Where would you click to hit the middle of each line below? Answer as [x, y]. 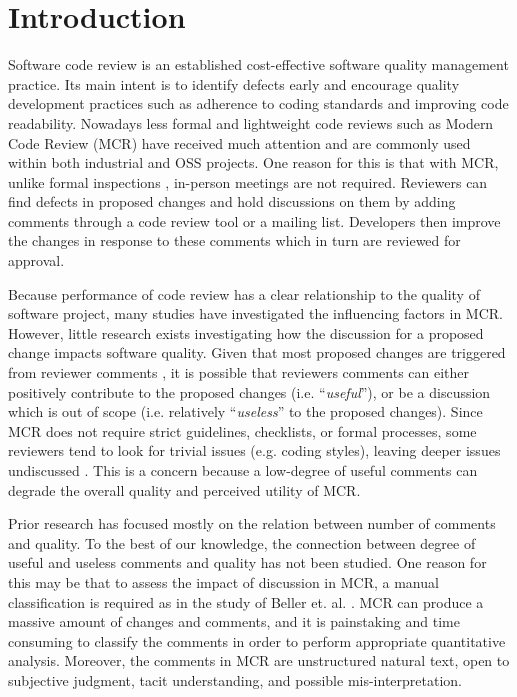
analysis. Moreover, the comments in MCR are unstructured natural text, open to [259, 660]
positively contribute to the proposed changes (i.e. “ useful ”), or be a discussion [249, 391]
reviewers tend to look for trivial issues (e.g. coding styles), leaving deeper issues [254, 450]
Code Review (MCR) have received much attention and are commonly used [239, 142]
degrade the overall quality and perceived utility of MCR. [184, 489]
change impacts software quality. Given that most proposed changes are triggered [257, 352]
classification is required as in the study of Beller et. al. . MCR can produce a [246, 601]
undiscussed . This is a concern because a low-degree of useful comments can [243, 470]
